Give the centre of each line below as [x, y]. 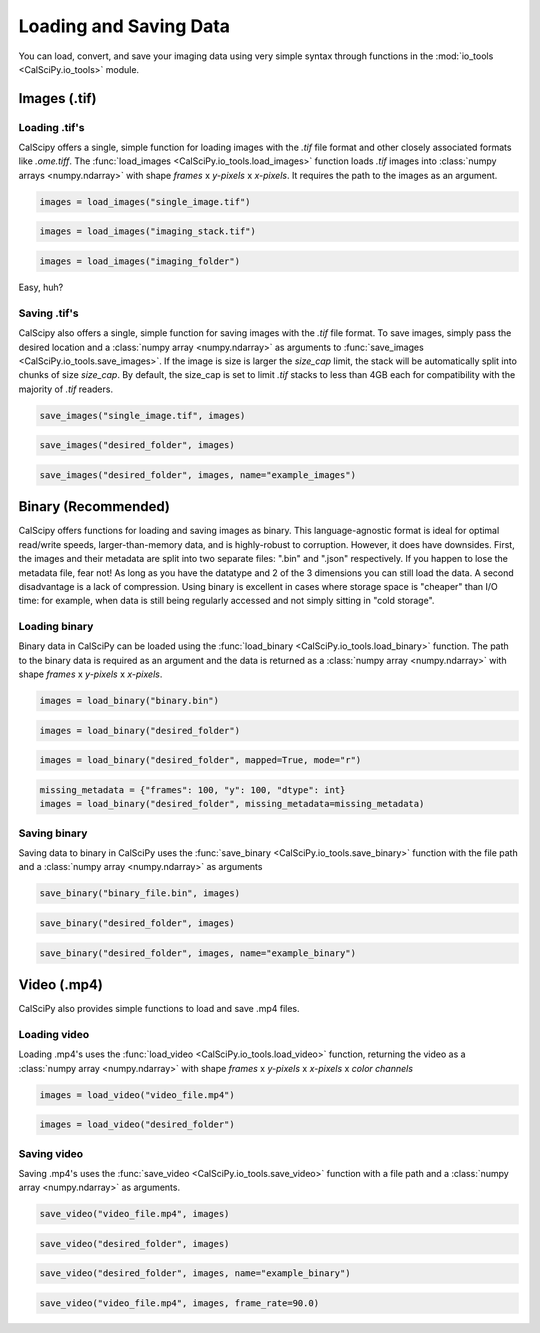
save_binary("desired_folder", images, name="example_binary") [198, 953]
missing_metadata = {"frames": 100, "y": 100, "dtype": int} [192, 789]
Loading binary [56, 627]
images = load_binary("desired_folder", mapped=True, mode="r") [200, 760]
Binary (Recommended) [94, 506]
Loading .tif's [51, 127]
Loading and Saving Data [124, 26]
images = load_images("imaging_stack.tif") [148, 231]
